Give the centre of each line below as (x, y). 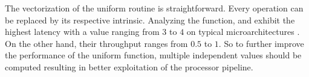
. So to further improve (261, 43)
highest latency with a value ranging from (82, 32)
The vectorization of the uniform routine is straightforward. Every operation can (154, 8)
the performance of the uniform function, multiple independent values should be (153, 55)
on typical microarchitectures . (243, 32)
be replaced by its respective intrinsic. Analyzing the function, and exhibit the (150, 20)
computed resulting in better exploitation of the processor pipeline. (129, 66)
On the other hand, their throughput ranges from (96, 43)
